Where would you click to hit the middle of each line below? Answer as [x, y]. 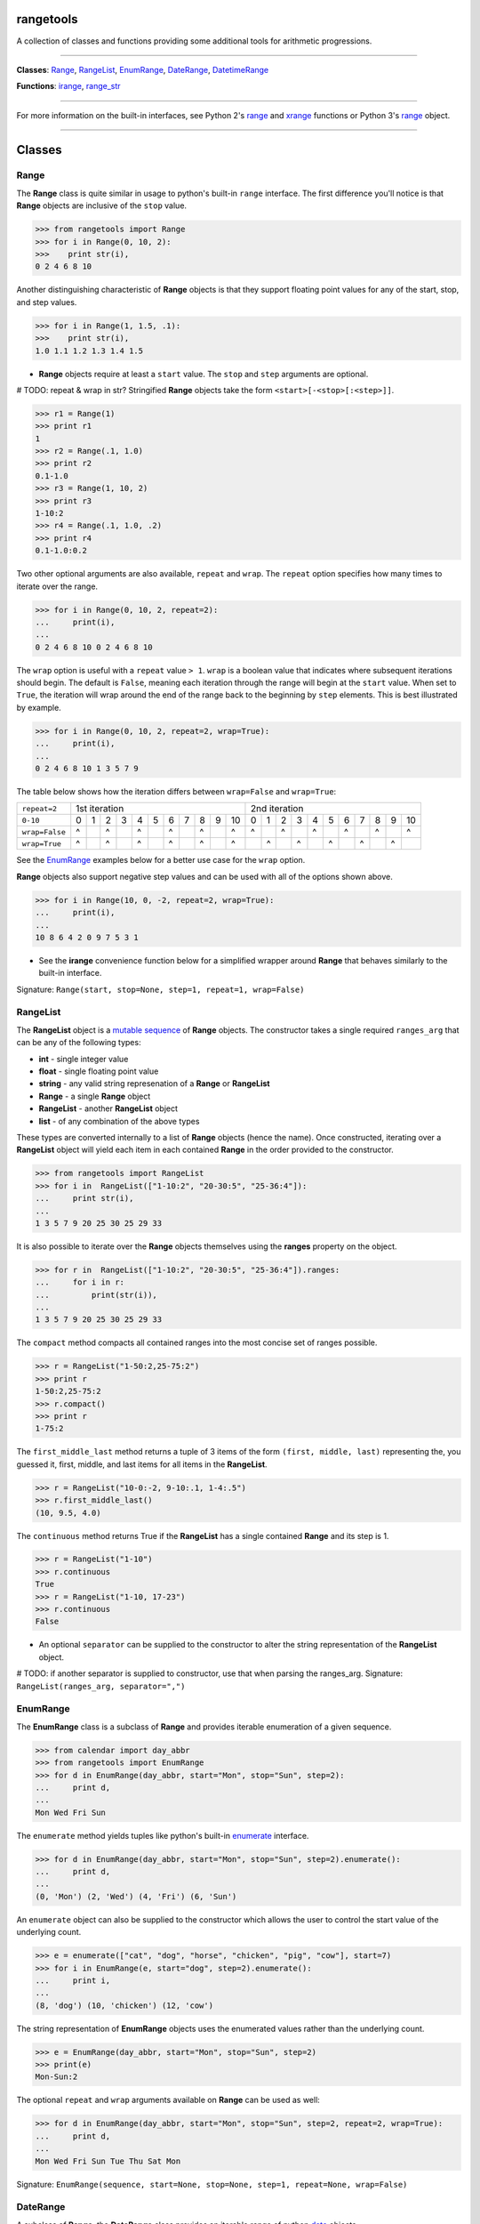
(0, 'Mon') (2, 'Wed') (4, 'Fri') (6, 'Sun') [136, 1896]
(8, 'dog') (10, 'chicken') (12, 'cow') [124, 2005]
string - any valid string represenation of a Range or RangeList [154, 1084]
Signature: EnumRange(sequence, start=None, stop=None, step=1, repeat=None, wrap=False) [212, 2184]
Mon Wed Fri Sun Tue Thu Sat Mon [108, 2161]
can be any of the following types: [79, 1043]
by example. [39, 707]
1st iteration [100, 809]
